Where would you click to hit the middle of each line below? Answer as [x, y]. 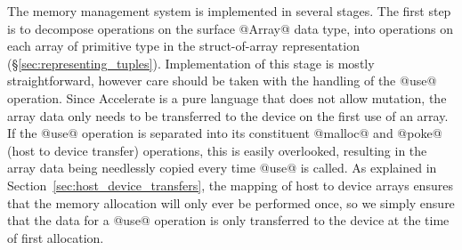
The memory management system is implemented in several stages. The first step [229, 11]
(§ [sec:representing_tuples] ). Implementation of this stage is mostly [191, 63]
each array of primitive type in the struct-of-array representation [183, 46]
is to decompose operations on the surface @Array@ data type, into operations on [231, 28]
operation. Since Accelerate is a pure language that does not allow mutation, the [227, 97]
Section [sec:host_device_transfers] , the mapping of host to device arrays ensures [230, 185]
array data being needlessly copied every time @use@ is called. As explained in [222, 168]
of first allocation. [56, 237]
